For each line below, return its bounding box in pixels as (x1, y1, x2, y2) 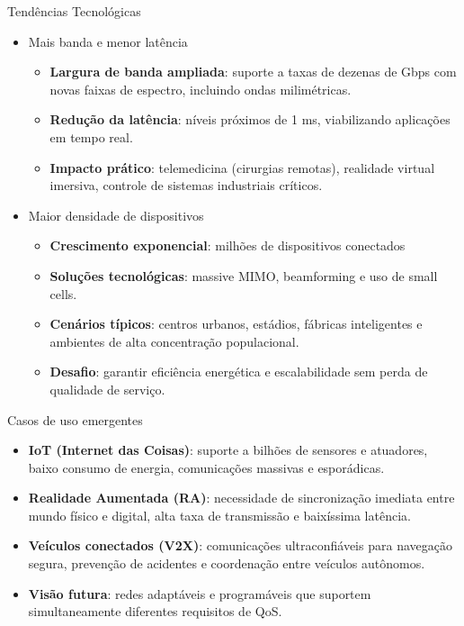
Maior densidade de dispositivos (28, 205, 204, 224)
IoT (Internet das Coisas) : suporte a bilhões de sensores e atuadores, (28, 440, 428, 459)
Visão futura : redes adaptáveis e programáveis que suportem (28, 584, 371, 603)
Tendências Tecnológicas (7, 2, 141, 20)
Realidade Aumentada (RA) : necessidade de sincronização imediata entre (28, 488, 455, 507)
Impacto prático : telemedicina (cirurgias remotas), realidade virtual (49, 158, 435, 177)
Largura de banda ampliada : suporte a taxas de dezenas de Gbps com (49, 62, 457, 81)
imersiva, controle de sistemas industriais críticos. (49, 176, 323, 195)
